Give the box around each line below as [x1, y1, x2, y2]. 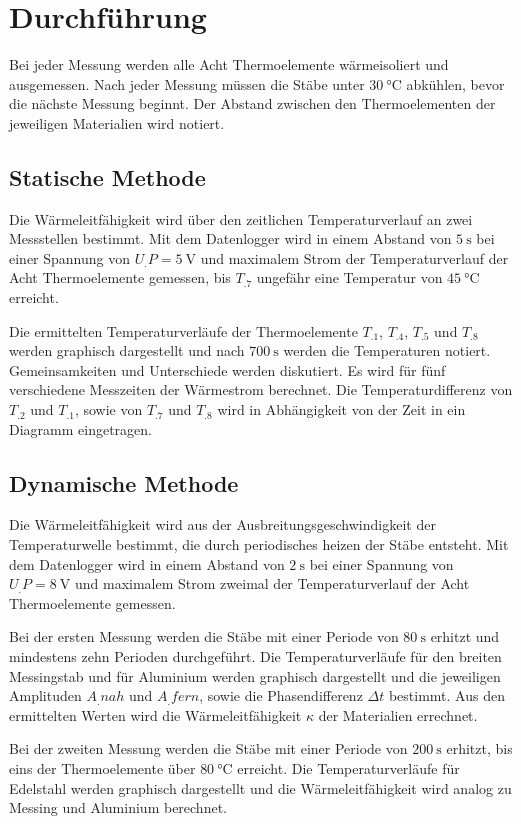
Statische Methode [9, 161, 206, 192]
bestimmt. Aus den [388, 685, 505, 706]
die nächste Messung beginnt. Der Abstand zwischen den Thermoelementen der [9, 93, 496, 114]
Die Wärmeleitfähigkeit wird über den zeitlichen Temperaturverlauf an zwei [9, 208, 473, 229]
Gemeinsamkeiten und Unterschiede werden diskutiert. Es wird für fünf [9, 359, 446, 380]
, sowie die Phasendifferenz [199, 685, 363, 706]
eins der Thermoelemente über [9, 757, 196, 778]
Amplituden [9, 685, 82, 706]
